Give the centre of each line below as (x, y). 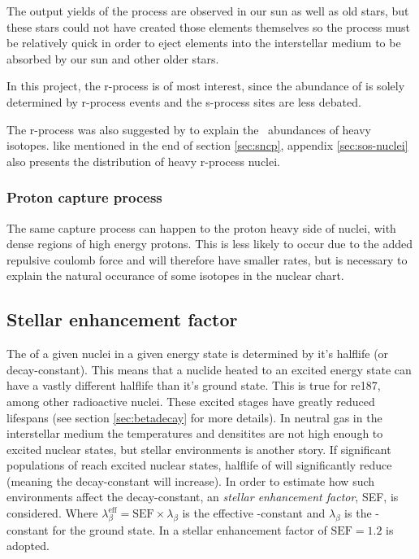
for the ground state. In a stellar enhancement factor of (190, 529)
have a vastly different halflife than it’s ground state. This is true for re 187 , (194, 385)
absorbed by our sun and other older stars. (113, 58)
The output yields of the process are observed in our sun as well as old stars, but (208, 11)
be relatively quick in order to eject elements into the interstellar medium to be (204, 43)
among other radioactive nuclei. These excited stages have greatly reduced (191, 401)
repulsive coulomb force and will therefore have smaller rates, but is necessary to (207, 259)
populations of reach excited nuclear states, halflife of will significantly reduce (199, 465)
